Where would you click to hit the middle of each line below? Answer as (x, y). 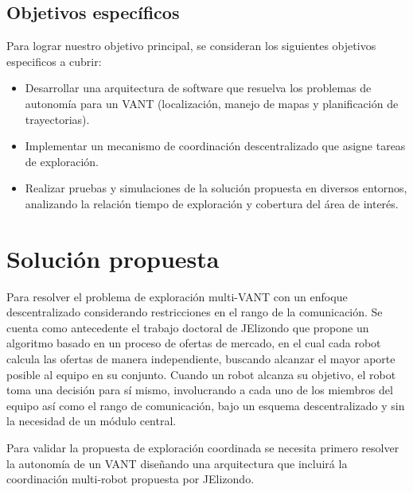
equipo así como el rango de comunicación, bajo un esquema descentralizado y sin (206, 405)
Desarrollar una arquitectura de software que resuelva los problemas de (198, 88)
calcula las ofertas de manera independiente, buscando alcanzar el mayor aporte (201, 359)
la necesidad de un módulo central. (92, 421)
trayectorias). (57, 119)
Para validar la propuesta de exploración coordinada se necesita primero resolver (203, 448)
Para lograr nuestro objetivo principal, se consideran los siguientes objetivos (191, 46)
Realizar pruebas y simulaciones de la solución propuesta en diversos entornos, (216, 188)
